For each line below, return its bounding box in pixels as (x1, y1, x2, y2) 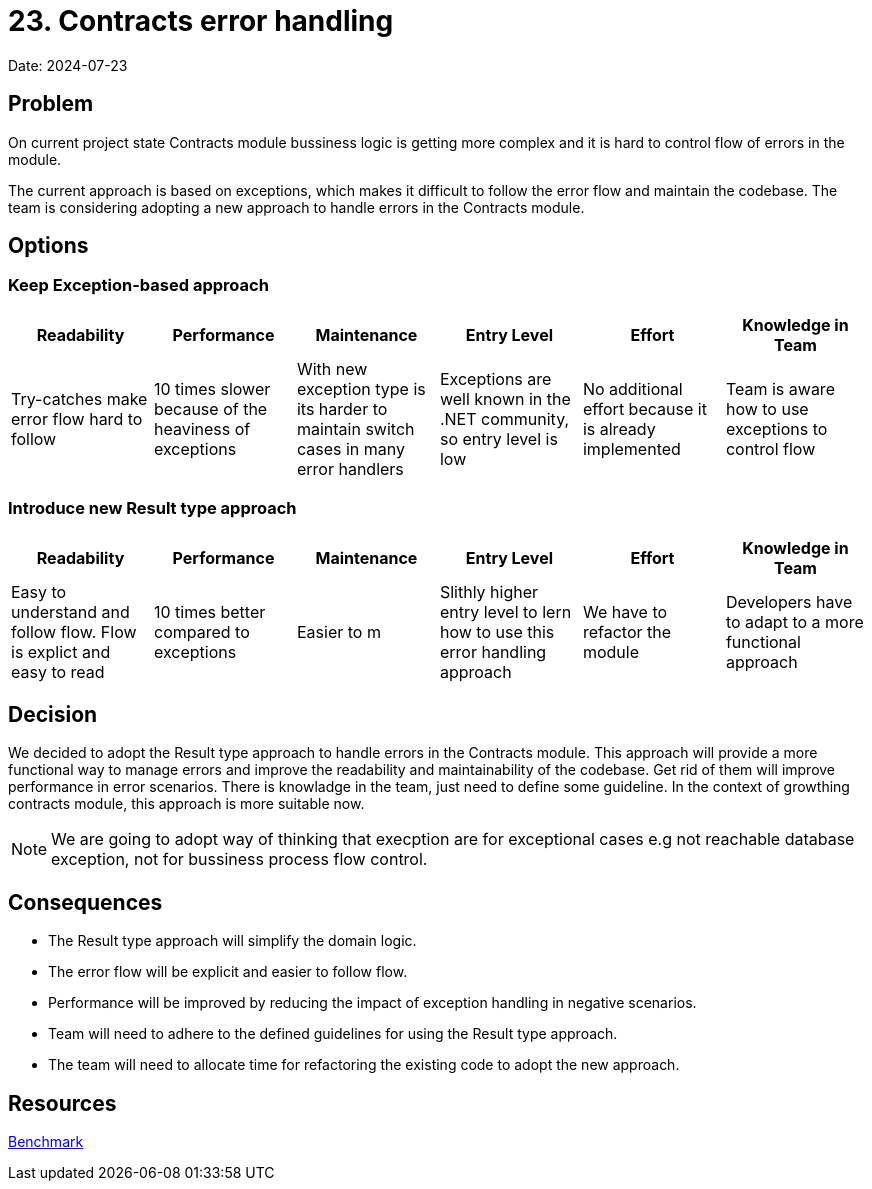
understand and (11, 601, 130, 622)
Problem (8, 91, 94, 117)
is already (582, 418, 656, 439)
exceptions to (725, 418, 828, 439)
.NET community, (439, 408, 570, 429)
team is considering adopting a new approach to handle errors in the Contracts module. (8, 198, 585, 216)
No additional (582, 378, 683, 399)
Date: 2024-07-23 (8, 56, 128, 74)
